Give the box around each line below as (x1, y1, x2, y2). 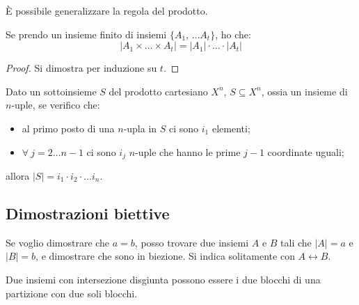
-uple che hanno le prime (135, 144, 241, 159)
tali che (280, 235, 312, 249)
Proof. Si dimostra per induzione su (6, 61, 157, 75)
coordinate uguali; (267, 144, 344, 159)
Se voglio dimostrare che (6, 235, 110, 249)
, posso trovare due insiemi (134, 235, 249, 249)
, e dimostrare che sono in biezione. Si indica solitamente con (35, 249, 295, 263)
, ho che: (215, 26, 251, 41)
